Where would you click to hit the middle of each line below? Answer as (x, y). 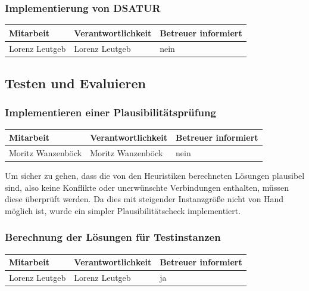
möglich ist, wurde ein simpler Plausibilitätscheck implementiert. (123, 210)
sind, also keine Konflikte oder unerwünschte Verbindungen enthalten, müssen (147, 187)
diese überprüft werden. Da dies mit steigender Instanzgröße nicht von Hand (144, 199)
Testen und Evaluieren (75, 83)
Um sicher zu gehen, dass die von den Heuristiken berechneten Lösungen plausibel (155, 176)
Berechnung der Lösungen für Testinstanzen (113, 237)
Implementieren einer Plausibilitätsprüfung (110, 112)
